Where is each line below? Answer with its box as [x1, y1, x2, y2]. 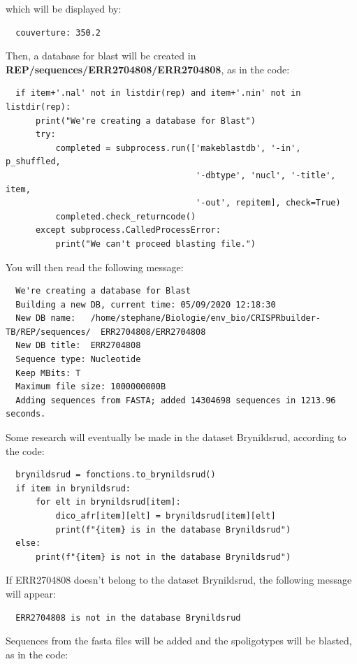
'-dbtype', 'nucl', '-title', [196, 170, 336, 180]
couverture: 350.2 [15, 27, 101, 38]
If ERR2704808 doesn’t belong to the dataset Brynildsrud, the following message [6, 572, 352, 587]
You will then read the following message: [6, 259, 184, 274]
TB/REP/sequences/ [6, 326, 91, 337]
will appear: [6, 586, 57, 600]
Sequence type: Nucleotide [15, 354, 141, 365]
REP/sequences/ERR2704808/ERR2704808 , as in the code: [6, 62, 290, 76]
